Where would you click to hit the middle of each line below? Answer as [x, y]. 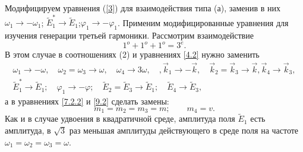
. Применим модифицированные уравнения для [203, 22]
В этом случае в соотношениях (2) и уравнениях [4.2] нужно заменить [132, 54]
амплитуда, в [28, 130]
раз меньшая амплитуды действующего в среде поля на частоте [184, 130]
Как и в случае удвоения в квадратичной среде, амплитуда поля [120, 118]
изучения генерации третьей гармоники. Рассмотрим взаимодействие [129, 35]
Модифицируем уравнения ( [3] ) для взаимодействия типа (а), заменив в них [143, 8]
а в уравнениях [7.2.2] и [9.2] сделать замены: [87, 101]
